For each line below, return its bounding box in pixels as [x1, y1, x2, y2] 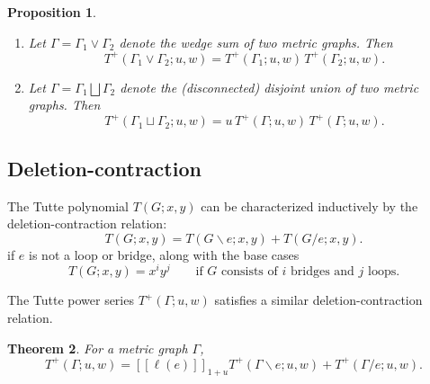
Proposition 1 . [7, 3, 96, 21]
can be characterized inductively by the [201, 196, 418, 215]
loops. [367, 265, 400, 279]
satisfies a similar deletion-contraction [214, 290, 423, 309]
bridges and [290, 265, 354, 279]
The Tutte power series [7, 290, 134, 309]
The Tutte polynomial [7, 196, 129, 215]
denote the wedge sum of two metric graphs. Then [119, 32, 393, 51]
